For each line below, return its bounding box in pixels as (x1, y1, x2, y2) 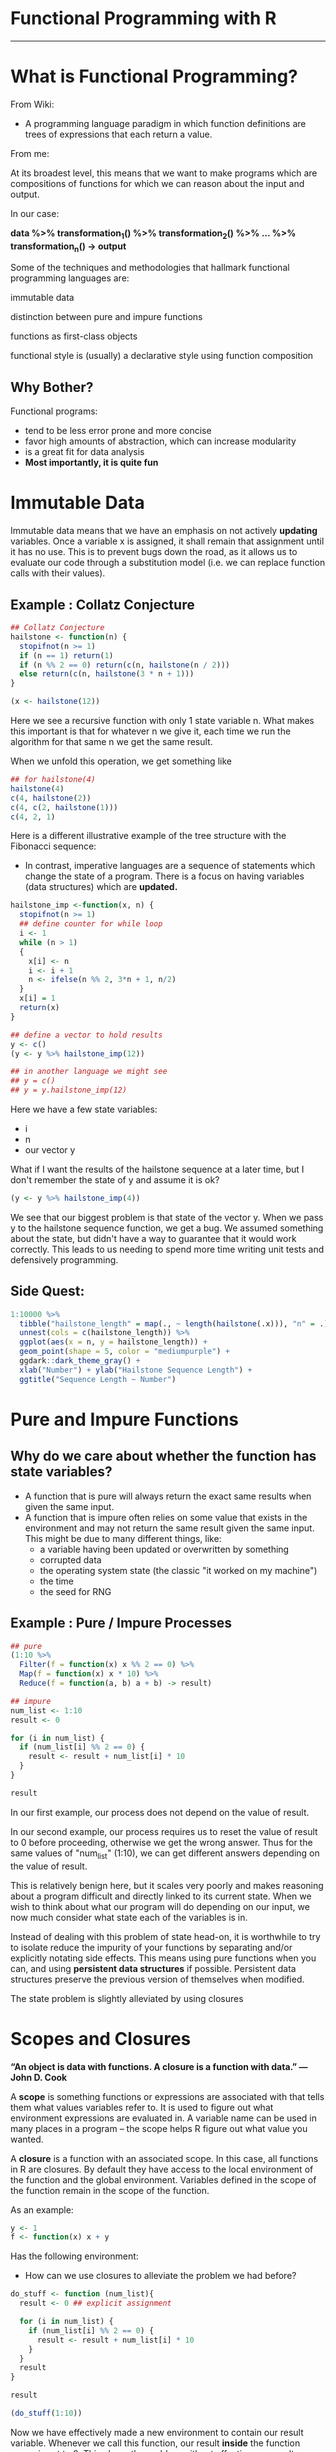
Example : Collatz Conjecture (10, 596, 195, 613)
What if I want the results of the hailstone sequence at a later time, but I (10, 1163, 305, 1176)
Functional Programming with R (10, 7, 277, 30)
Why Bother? (10, 378, 94, 396)
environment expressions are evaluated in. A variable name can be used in (10, 2112, 318, 2124)
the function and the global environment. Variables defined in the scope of (10, 2173, 317, 2186)
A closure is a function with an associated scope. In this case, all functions (10, 2152, 319, 2164)
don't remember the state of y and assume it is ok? (10, 1174, 220, 1186)
